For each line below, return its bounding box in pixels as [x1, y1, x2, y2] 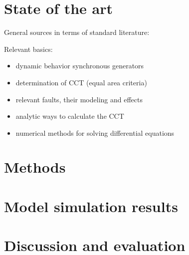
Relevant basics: [4, 43, 53, 54]
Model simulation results [4, 196, 178, 216]
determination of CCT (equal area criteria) [15, 77, 147, 87]
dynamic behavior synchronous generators [15, 60, 144, 71]
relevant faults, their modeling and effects [15, 94, 143, 104]
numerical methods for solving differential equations [15, 127, 175, 138]
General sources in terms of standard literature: [4, 27, 150, 37]
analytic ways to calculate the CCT [15, 111, 124, 121]
